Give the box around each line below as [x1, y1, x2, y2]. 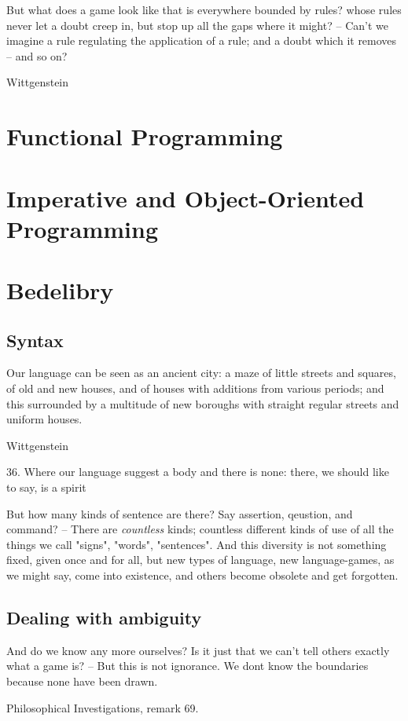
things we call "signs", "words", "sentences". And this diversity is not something [6, 536, 387, 552]
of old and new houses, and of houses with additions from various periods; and [6, 380, 384, 397]
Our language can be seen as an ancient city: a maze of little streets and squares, [6, 364, 396, 381]
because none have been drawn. [6, 673, 158, 689]
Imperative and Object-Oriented [6, 181, 365, 214]
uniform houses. [6, 411, 83, 427]
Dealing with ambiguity [6, 606, 202, 629]
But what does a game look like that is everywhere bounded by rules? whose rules [6, 2, 402, 17]
